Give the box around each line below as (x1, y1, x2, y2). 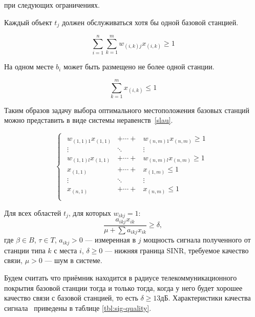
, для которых (68, 207, 111, 218)
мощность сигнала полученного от (143, 234, 251, 245)
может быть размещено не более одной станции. (63, 61, 215, 72)
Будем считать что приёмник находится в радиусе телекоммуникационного (4, 272, 237, 283)
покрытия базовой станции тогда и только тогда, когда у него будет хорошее (4, 282, 243, 293)
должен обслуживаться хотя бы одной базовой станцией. (61, 16, 239, 27)
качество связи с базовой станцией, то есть (4, 292, 138, 303)
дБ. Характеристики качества (160, 292, 251, 303)
